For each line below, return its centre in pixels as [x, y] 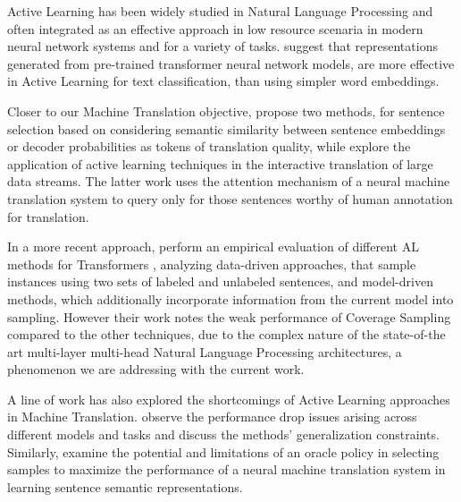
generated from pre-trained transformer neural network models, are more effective [231, 63]
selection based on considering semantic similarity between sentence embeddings [226, 128]
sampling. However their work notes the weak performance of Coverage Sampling [229, 316]
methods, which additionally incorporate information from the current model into [230, 298]
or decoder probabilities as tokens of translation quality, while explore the [209, 146]
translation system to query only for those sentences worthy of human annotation [230, 198]
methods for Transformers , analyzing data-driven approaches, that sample [212, 264]
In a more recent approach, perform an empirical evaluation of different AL [213, 247]
